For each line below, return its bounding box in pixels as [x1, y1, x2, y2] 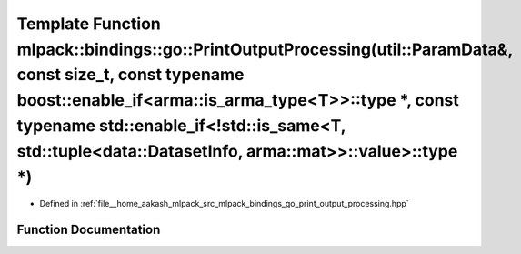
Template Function [16, 14, 161, 34]
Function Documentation [16, 222, 161, 238]
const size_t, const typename [16, 65, 245, 86]
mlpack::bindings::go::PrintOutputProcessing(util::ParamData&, [16, 39, 514, 59]
